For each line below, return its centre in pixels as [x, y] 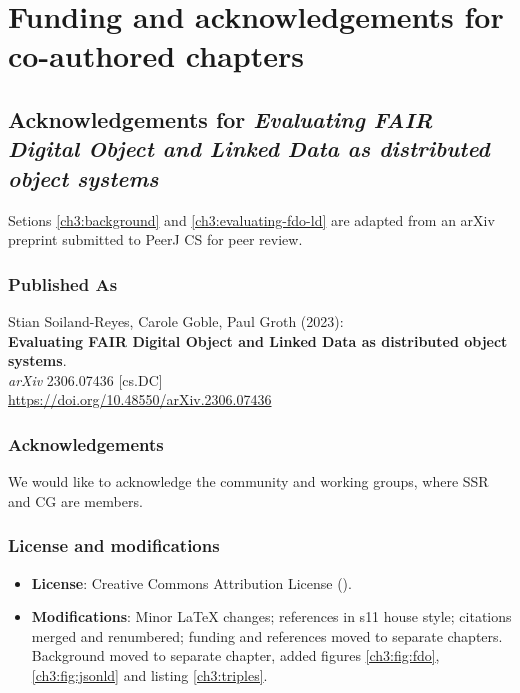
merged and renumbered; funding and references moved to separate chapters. [267, 635]
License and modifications [114, 545]
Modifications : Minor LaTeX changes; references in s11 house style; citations [271, 616]
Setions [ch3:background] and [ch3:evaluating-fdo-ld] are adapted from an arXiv [251, 219]
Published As [63, 283]
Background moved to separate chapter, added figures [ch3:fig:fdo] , [235, 655]
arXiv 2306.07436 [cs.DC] [85, 379]
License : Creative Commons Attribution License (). [191, 582]
